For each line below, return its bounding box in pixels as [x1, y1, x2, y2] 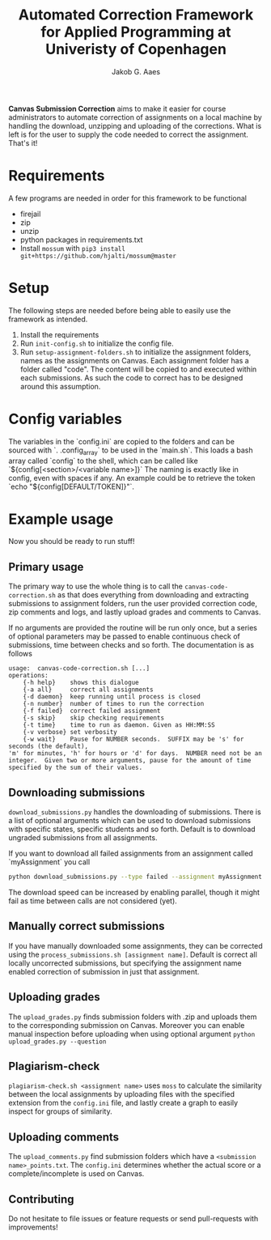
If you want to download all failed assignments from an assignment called [8, 848, 253, 859]
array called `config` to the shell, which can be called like [8, 456, 198, 465]
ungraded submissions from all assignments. [8, 833, 158, 843]
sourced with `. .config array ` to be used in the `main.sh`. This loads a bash [8, 445, 253, 457]
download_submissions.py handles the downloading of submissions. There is [8, 807, 261, 817]
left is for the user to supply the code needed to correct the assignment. [8, 130, 249, 139]
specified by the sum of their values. [8, 763, 143, 772]
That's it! [8, 138, 38, 147]
